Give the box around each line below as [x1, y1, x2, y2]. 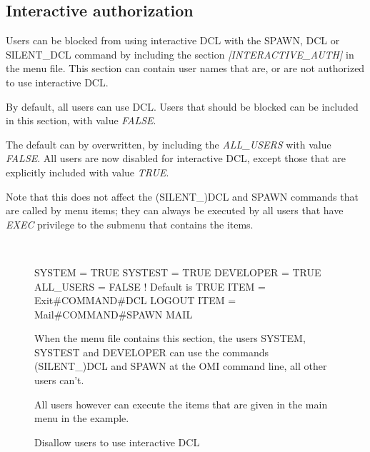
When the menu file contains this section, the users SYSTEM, [34, 331, 306, 346]
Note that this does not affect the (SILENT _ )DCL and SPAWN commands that [6, 189, 359, 204]
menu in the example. [34, 411, 129, 426]
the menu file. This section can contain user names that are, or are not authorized [6, 61, 365, 76]
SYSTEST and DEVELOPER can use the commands [34, 344, 269, 359]
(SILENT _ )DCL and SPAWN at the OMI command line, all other [34, 358, 327, 373]
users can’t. [34, 373, 84, 388]
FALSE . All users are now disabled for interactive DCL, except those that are [6, 151, 346, 166]
